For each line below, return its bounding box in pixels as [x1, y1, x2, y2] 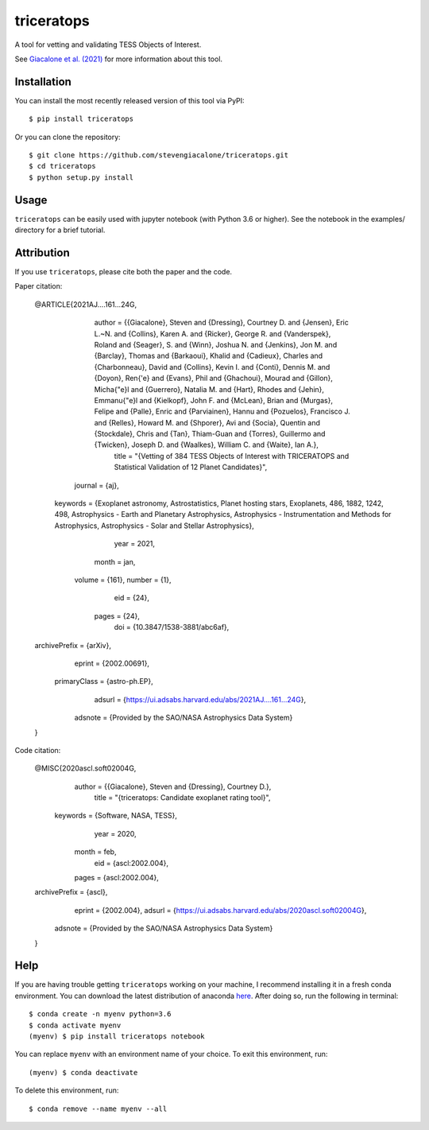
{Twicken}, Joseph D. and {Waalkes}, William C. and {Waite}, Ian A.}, [94, 440, 319, 449]
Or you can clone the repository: [14, 132, 121, 142]
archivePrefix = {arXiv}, [34, 640, 111, 650]
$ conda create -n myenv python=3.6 [29, 1010, 172, 1019]
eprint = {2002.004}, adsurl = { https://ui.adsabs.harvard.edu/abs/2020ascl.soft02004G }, [74, 905, 367, 914]
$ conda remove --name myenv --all [29, 1104, 168, 1113]
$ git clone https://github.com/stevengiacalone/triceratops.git [29, 151, 289, 160]
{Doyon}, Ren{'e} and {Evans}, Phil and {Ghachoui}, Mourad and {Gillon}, [94, 374, 334, 383]
